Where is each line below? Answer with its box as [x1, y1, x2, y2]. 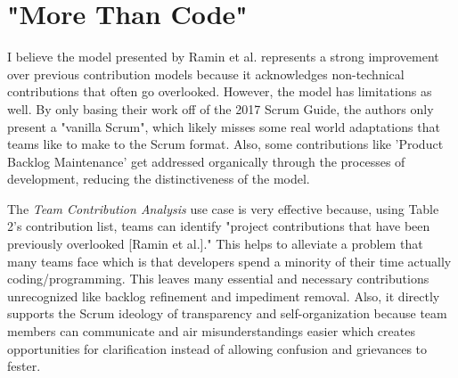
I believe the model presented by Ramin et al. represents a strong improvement [7, 47, 439, 66]
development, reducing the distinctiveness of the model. [7, 169, 310, 188]
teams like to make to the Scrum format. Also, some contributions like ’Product [7, 135, 444, 153]
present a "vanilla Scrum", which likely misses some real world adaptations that [7, 117, 440, 136]
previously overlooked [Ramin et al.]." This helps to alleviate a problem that [7, 234, 423, 253]
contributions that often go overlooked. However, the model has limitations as [7, 82, 432, 101]
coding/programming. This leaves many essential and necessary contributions [7, 269, 429, 288]
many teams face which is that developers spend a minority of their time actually [7, 251, 452, 270]
